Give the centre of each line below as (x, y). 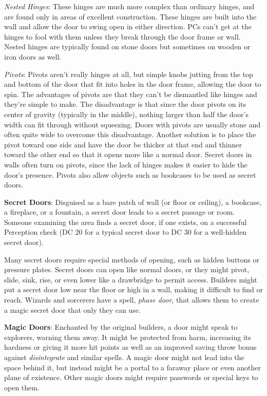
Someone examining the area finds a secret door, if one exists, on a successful (126, 222)
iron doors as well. (33, 56)
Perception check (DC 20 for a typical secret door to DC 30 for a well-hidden (126, 232)
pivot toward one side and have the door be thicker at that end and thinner (123, 144)
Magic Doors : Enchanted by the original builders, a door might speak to (121, 327)
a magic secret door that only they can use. (72, 309)
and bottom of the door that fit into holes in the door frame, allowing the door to (133, 84)
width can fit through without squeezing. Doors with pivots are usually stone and (132, 124)
